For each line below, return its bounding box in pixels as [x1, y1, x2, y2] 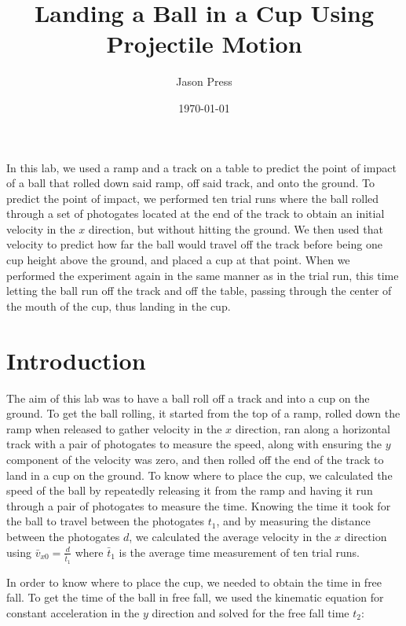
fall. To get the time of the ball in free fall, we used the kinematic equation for [6, 589, 384, 606]
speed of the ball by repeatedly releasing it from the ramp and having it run [6, 482, 373, 499]
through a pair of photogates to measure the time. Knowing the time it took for [6, 497, 391, 514]
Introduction [6, 344, 146, 376]
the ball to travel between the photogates [6, 513, 205, 529]
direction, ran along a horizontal [235, 420, 391, 436]
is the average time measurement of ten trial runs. [119, 543, 360, 560]
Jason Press [176, 73, 232, 90]
